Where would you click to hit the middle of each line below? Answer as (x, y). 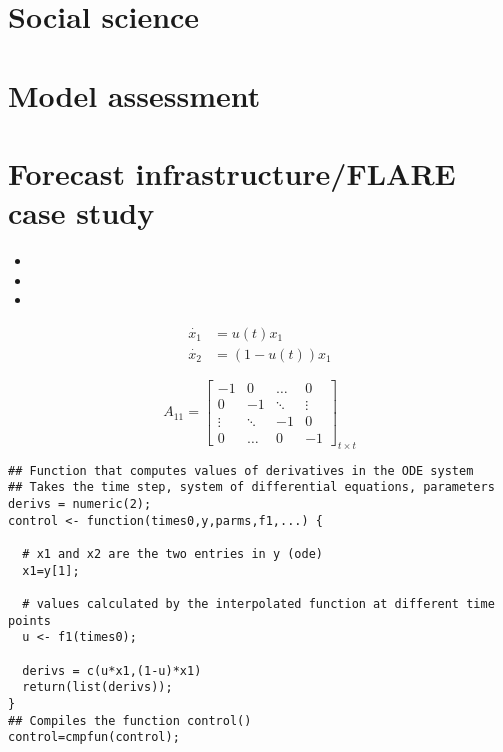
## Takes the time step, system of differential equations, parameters (251, 487)
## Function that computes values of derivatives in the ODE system (241, 470)
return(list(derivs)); (97, 687)
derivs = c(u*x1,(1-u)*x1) (112, 670)
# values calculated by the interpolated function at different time (258, 604)
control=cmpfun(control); (94, 737)
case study (81, 212)
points (29, 620)
